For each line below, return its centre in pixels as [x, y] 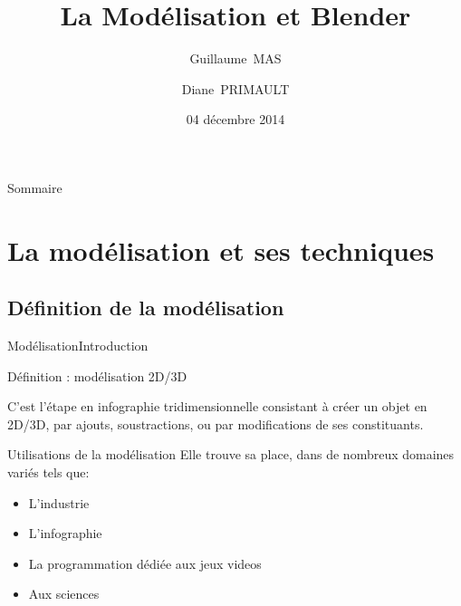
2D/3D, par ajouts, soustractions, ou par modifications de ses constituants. [216, 423]
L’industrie [59, 502]
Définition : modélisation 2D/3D [97, 375]
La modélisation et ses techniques [221, 250]
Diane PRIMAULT [235, 88]
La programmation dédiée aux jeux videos [145, 563]
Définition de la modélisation [146, 308]
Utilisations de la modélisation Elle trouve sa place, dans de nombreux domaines [231, 454]
